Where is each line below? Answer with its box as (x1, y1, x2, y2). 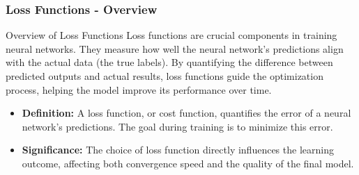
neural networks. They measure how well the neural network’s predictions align (6, 41, 344, 56)
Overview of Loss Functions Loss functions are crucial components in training (6, 28, 337, 42)
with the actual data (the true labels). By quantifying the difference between (6, 55, 333, 69)
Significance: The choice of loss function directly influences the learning (22, 142, 334, 157)
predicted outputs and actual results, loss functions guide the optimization (6, 69, 323, 83)
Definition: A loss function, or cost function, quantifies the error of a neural (22, 106, 351, 120)
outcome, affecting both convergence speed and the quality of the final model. (22, 156, 354, 170)
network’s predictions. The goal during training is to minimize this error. (22, 119, 333, 133)
